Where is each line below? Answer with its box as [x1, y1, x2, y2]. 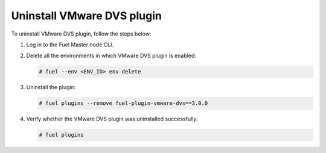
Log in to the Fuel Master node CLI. [26, 41, 114, 48]
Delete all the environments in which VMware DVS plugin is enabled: [26, 52, 196, 60]
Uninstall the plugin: [26, 84, 76, 91]
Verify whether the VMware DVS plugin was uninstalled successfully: [26, 115, 199, 123]
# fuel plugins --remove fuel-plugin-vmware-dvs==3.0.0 [39, 100, 208, 107]
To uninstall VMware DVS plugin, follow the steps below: [11, 30, 152, 37]
